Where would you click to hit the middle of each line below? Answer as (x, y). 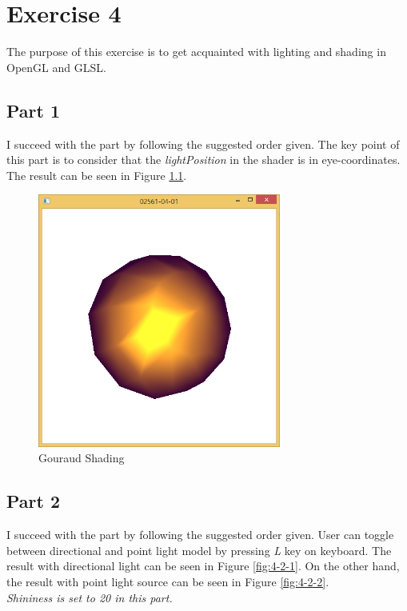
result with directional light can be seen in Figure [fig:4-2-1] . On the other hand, (203, 566)
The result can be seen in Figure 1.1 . (97, 175)
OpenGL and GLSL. (56, 67)
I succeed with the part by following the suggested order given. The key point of (203, 144)
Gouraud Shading (82, 458)
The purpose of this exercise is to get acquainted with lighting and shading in (196, 52)
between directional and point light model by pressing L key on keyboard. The (199, 550)
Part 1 (34, 110)
